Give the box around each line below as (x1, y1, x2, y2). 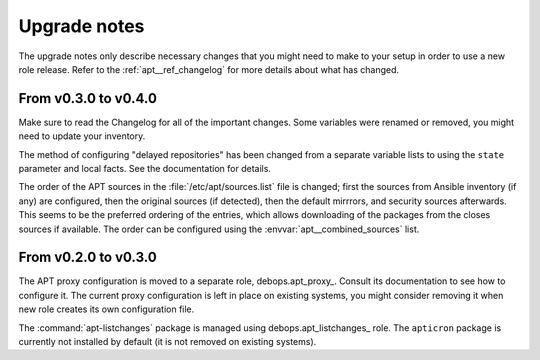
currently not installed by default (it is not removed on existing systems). (18, 336, 317, 348)
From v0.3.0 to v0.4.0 (18, 90, 157, 107)
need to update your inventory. (18, 130, 146, 142)
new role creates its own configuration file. (18, 303, 195, 315)
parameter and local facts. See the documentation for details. (18, 163, 272, 175)
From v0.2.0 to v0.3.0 (18, 249, 157, 266)
